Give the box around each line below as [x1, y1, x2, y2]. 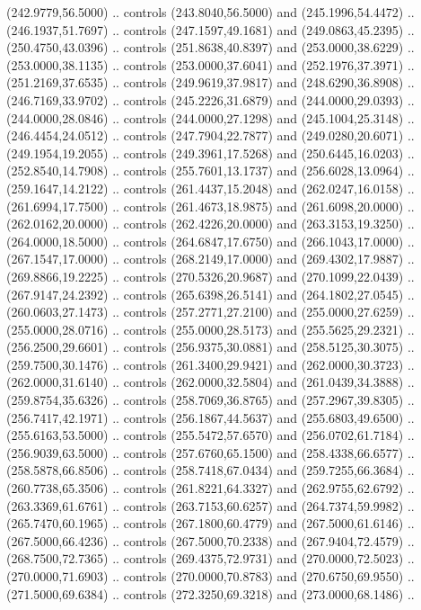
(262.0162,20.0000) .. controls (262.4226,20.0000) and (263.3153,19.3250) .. [6, 214, 415, 233]
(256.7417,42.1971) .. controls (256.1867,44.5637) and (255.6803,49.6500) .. [6, 408, 415, 426]
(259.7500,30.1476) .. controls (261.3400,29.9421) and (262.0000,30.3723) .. [6, 354, 415, 373]
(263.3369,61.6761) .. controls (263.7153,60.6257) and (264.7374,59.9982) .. [6, 496, 415, 515]
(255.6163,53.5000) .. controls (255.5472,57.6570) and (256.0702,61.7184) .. [6, 426, 415, 444]
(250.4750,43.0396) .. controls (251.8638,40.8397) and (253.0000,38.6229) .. [6, 38, 415, 57]
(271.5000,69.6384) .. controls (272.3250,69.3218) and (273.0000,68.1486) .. [6, 584, 415, 603]
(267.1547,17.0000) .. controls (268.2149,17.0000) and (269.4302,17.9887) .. [6, 249, 415, 268]
